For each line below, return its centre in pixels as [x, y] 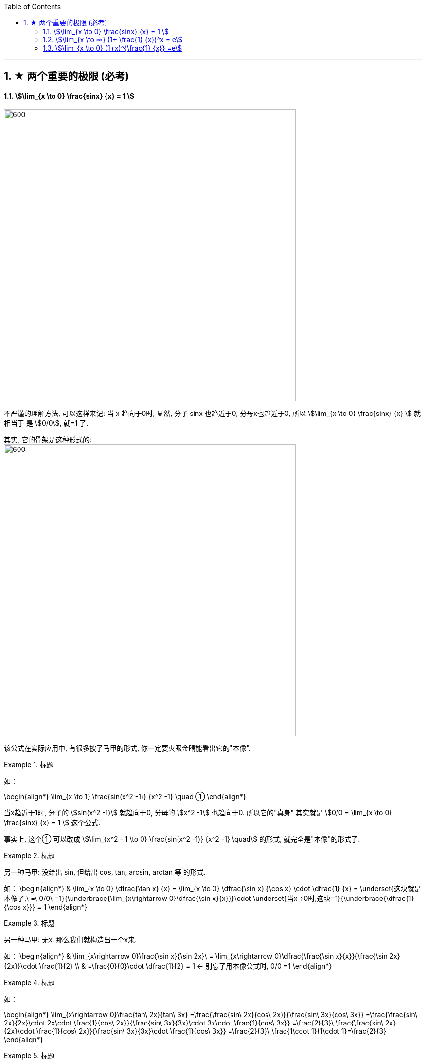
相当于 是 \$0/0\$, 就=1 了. [46, 423]
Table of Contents [33, 7]
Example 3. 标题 [29, 923]
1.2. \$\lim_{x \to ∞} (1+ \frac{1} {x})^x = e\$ [113, 40]
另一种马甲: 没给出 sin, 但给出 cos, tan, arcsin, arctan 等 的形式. [105, 872]
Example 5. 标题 [29, 1055]
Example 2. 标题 [29, 855]
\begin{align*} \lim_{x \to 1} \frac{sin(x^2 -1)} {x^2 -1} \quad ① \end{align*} [125, 796]
